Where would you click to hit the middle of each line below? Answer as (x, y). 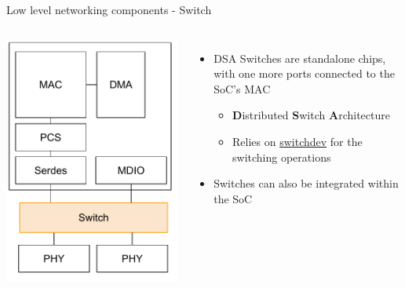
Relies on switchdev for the (297, 141)
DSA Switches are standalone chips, (300, 58)
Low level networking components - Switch (109, 9)
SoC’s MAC (242, 88)
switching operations (282, 157)
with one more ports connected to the (304, 73)
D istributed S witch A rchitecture (311, 115)
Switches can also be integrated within (306, 183)
